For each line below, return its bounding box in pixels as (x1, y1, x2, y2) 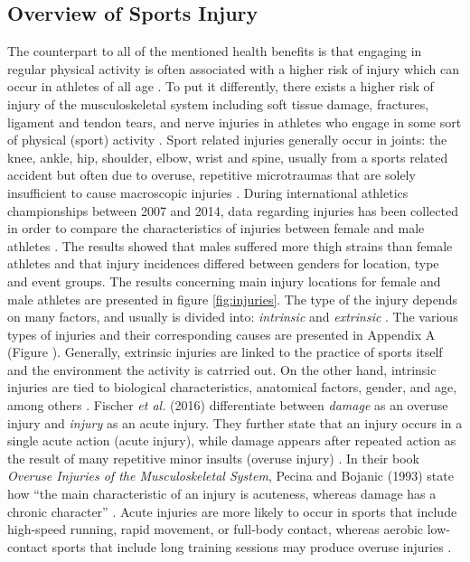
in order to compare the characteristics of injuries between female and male (7, 219, 425, 238)
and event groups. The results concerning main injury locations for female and (7, 271, 441, 290)
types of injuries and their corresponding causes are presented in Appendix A (7, 324, 436, 343)
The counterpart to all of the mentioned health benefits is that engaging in (7, 42, 422, 61)
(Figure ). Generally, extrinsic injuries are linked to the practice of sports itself (7, 342, 443, 361)
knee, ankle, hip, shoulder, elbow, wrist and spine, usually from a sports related (7, 147, 448, 166)
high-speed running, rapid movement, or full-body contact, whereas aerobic (7, 520, 424, 539)
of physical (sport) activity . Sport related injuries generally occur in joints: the (7, 130, 447, 149)
